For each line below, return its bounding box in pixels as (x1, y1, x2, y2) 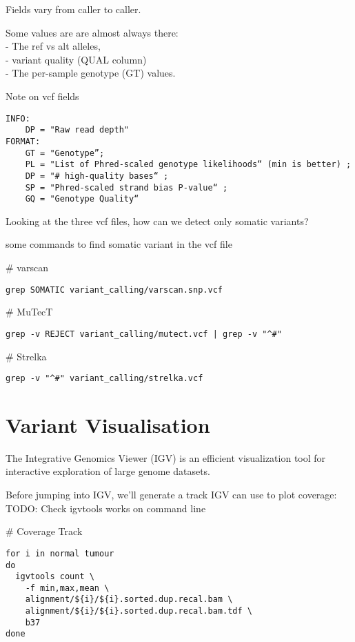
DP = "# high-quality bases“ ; (25, 171, 169, 181)
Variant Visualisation (6, 410, 210, 438)
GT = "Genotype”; (25, 148, 105, 158)
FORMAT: (6, 136, 41, 146)
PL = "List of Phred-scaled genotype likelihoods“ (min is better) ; (25, 159, 352, 170)
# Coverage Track (6, 524, 83, 538)
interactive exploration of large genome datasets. (6, 464, 210, 478)
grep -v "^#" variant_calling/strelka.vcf (6, 373, 203, 384)
